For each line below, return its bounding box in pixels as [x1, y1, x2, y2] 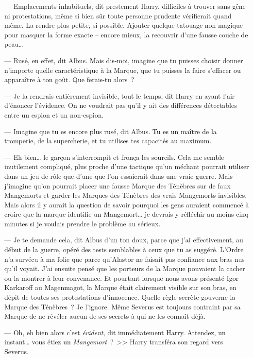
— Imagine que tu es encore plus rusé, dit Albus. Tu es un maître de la [4, 126, 217, 136]
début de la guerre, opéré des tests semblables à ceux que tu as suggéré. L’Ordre [4, 244, 244, 255]
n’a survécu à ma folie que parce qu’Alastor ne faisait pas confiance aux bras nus [4, 254, 245, 264]
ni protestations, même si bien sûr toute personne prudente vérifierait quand [4, 10, 232, 20]
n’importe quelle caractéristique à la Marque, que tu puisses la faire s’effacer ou [4, 65, 241, 75]
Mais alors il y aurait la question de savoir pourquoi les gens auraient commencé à [4, 199, 249, 209]
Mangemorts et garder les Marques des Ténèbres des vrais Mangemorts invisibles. [4, 190, 247, 200]
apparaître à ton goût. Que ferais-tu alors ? [4, 74, 135, 85]
